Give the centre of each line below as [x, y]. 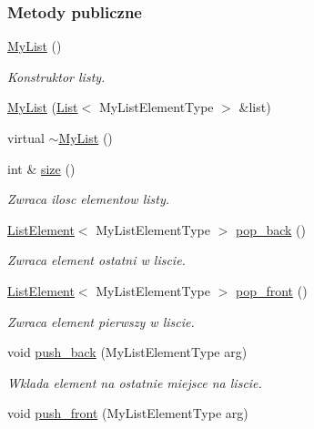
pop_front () [271, 290]
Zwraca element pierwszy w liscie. [101, 321]
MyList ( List [43, 107]
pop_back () [270, 229]
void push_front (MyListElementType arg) [128, 413]
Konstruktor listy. [56, 76]
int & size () [41, 168]
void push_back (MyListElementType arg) [127, 352]
